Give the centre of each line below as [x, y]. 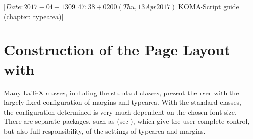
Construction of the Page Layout [117, 50]
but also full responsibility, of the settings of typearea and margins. [105, 130]
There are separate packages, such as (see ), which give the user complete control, [127, 121]
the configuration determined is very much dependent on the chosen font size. [120, 111]
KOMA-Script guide [209, 6]
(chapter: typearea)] [34, 16]
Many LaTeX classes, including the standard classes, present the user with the [122, 92]
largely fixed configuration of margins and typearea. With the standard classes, [123, 102]
